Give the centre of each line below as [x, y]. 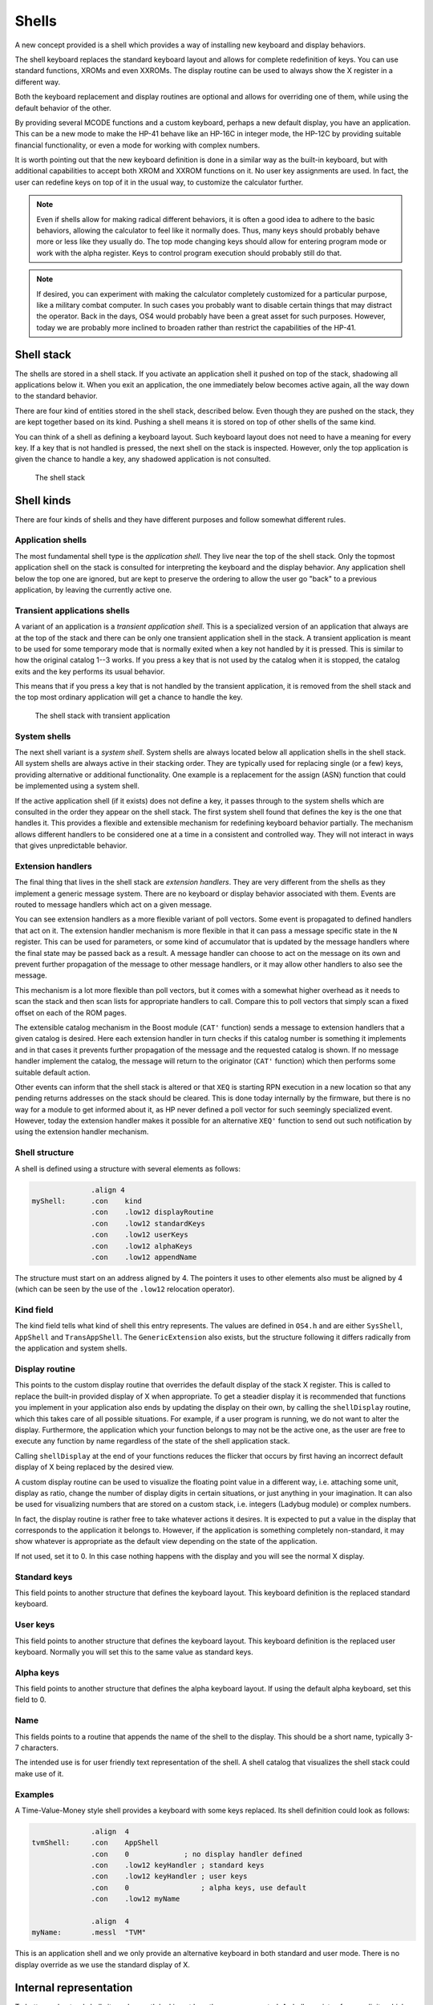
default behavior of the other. [63, 107]
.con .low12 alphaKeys [142, 1246]
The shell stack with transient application [103, 715]
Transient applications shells [72, 610]
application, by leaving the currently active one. [93, 590]
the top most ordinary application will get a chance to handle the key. [129, 697]
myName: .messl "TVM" [89, 1932]
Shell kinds [43, 500]
